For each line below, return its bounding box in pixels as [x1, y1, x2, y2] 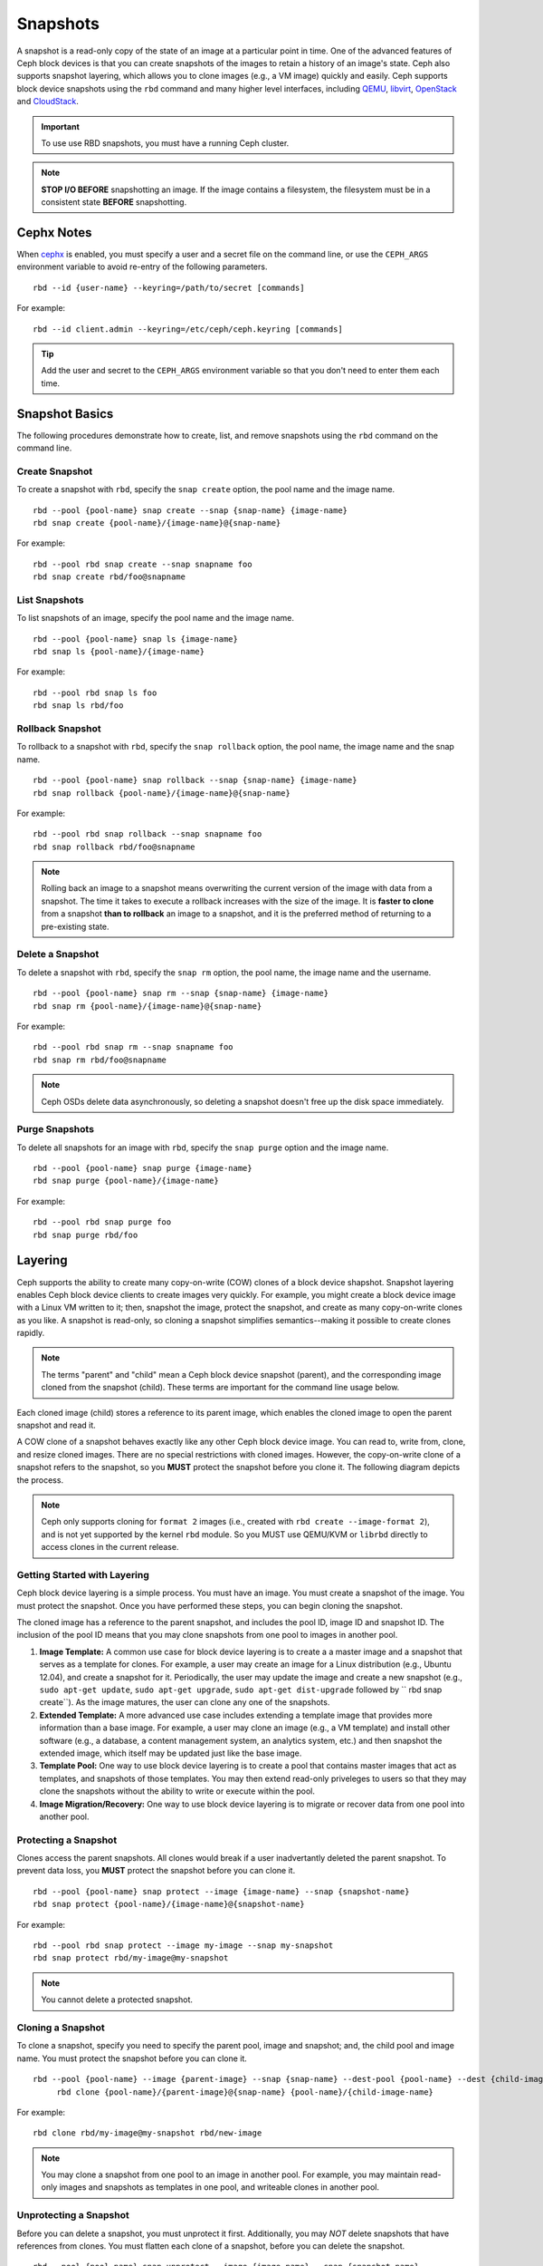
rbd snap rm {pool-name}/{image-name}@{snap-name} [33, 1001, 262, 1011]
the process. [16, 1474, 63, 1486]
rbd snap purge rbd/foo [33, 1229, 138, 1240]
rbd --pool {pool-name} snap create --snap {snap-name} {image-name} [33, 505, 348, 516]
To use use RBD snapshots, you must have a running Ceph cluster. [41, 137, 290, 149]
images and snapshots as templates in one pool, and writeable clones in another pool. [59, 2182, 380, 2193]
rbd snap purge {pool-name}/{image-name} [33, 1176, 219, 1186]
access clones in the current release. [41, 1542, 179, 1553]
